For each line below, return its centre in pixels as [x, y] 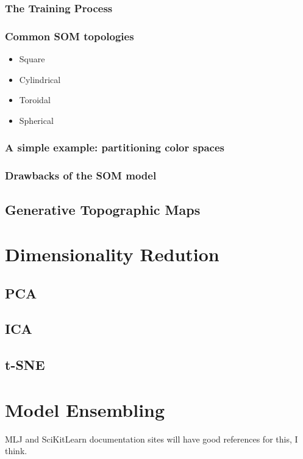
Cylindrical [40, 79]
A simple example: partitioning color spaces [115, 147]
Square [32, 59]
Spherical [36, 120]
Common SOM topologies [70, 36]
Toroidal [35, 100]
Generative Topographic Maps [103, 209]
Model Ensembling [85, 409]
